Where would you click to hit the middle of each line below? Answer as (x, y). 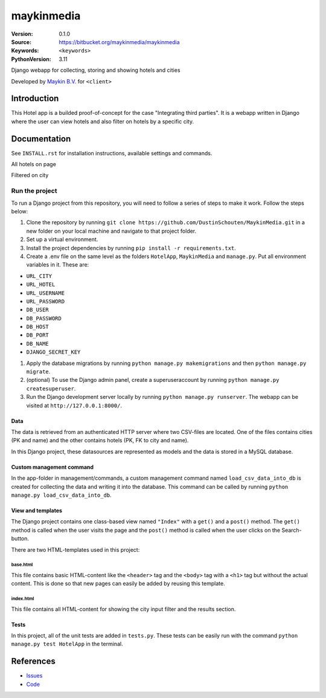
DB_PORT (38, 335)
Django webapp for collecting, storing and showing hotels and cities (96, 70)
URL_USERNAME (46, 293)
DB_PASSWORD (44, 318)
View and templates (37, 510)
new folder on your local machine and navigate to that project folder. (111, 231)
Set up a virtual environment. (62, 239)
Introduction (35, 99)
